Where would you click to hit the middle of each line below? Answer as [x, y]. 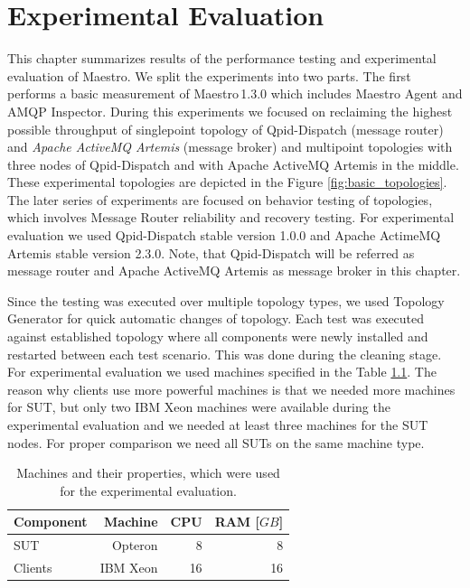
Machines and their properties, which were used [148, 473]
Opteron [135, 545]
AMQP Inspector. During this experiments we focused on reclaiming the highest [230, 111]
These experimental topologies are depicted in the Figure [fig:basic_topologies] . [227, 182]
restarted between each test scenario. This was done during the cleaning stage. [225, 354]
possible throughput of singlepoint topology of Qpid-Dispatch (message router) [226, 129]
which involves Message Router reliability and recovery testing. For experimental [231, 217]
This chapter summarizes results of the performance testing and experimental [222, 58]
